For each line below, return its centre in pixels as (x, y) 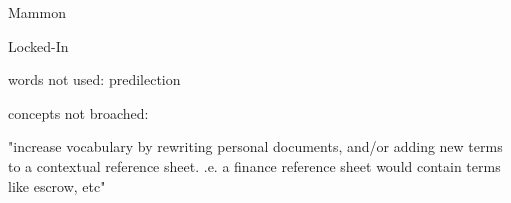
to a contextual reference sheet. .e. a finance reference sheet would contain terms (254, 165)
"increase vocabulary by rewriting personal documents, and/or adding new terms (255, 146)
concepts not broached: (78, 112)
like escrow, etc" (57, 185)
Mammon (37, 12)
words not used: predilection (94, 79)
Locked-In (38, 45)
